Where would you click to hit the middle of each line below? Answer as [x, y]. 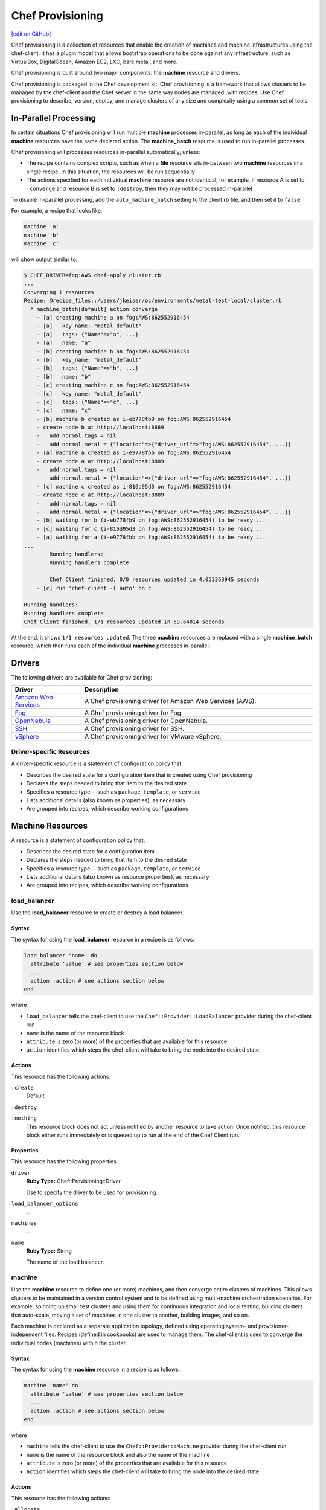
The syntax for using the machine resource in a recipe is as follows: [96, 1370]
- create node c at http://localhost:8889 [100, 495]
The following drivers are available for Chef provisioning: [81, 678]
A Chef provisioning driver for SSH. [135, 728]
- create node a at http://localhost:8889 [100, 461]
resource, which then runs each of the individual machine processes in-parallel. [111, 646]
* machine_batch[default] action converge [94, 309]
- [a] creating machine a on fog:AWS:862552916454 [113, 317]
